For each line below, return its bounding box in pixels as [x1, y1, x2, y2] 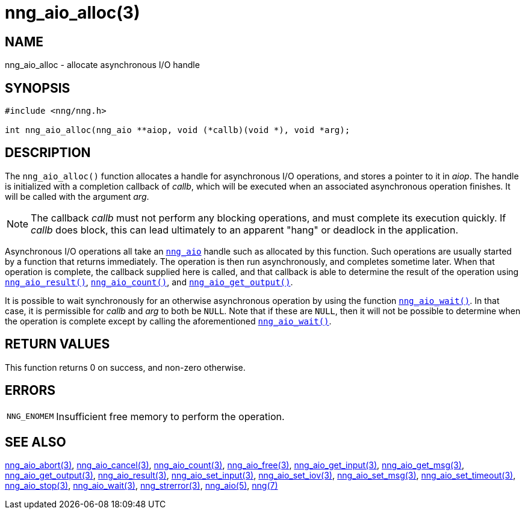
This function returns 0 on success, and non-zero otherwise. [5, 362, 246, 373]
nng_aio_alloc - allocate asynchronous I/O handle [5, 60, 200, 70]
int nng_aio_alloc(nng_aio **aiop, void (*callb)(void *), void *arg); [5, 125, 350, 135]
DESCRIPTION [5, 145, 91, 161]
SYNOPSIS [5, 80, 70, 96]
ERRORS [5, 383, 56, 398]
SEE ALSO [5, 434, 66, 450]
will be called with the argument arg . [5, 191, 149, 202]
